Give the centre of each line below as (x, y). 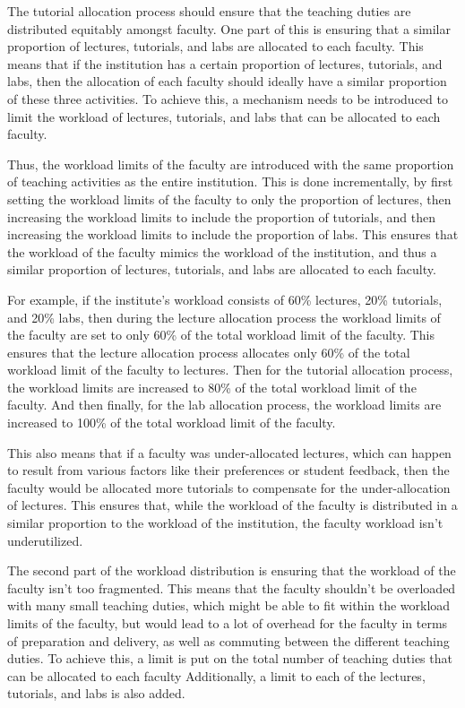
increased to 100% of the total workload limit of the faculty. (172, 423)
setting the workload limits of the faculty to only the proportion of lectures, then (229, 199)
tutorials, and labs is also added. (96, 693)
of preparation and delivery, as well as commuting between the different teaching (228, 640)
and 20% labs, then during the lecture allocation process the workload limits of (224, 317)
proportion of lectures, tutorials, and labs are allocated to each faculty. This (215, 46)
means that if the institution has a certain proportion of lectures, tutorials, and (225, 63)
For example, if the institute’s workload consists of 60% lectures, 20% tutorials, (225, 299)
